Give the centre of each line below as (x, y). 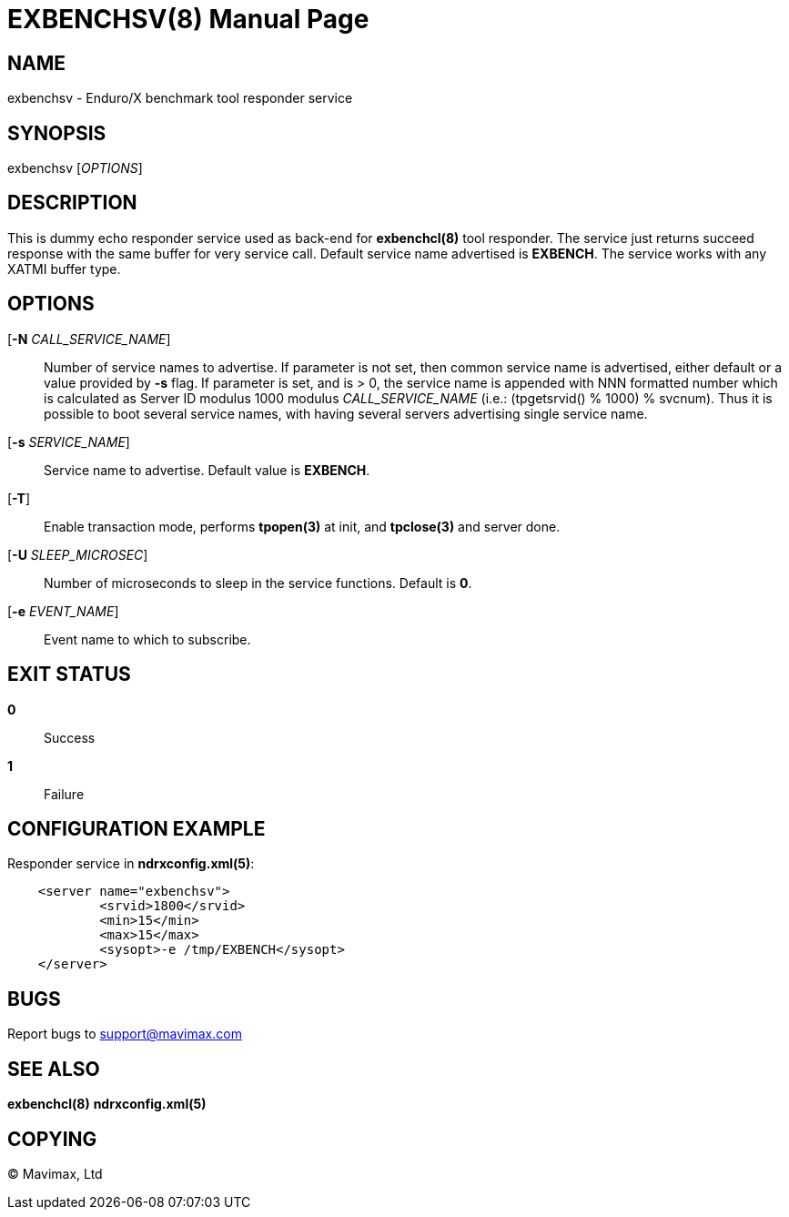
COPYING (52, 1139)
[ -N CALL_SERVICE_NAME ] (89, 339)
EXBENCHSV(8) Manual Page (188, 19)
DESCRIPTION (72, 203)
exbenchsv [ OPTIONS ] (75, 168)
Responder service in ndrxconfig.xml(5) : (131, 864)
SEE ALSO (54, 1069)
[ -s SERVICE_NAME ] (69, 441)
